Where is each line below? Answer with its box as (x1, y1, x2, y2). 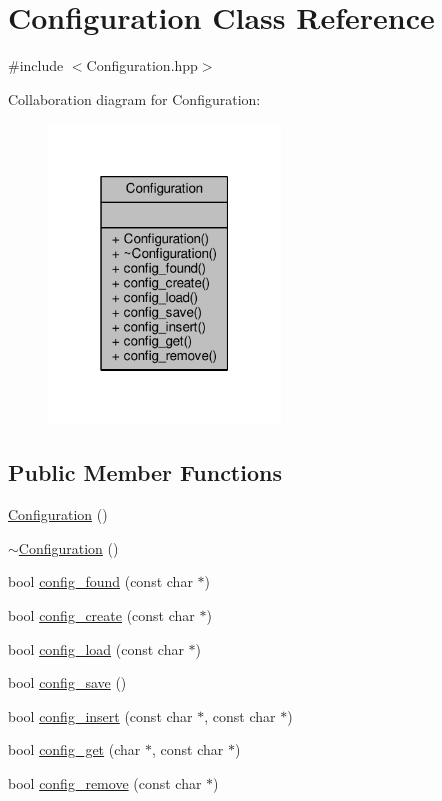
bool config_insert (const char (8, 705, 193, 726)
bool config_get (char (8, 739, 141, 760)
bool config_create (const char (8, 604, 195, 625)
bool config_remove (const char (8, 772, 202, 793)
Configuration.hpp (86, 55, 198, 76)
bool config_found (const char (8, 571, 193, 592)
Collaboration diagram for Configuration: (8, 88, 261, 109)
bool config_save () (8, 672, 127, 693)
